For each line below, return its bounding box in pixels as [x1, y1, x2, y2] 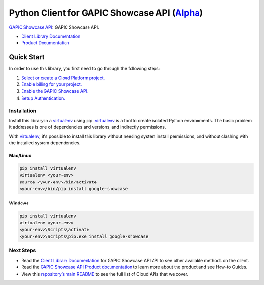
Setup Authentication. [21, 95, 66, 101]
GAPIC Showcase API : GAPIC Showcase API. [9, 24, 100, 30]
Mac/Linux [9, 153, 32, 159]
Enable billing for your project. [21, 81, 82, 87]
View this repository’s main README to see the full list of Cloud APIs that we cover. [21, 271, 189, 277]
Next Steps [9, 247, 36, 254]
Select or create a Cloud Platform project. [21, 75, 105, 81]
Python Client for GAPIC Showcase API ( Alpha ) [9, 7, 203, 18]
